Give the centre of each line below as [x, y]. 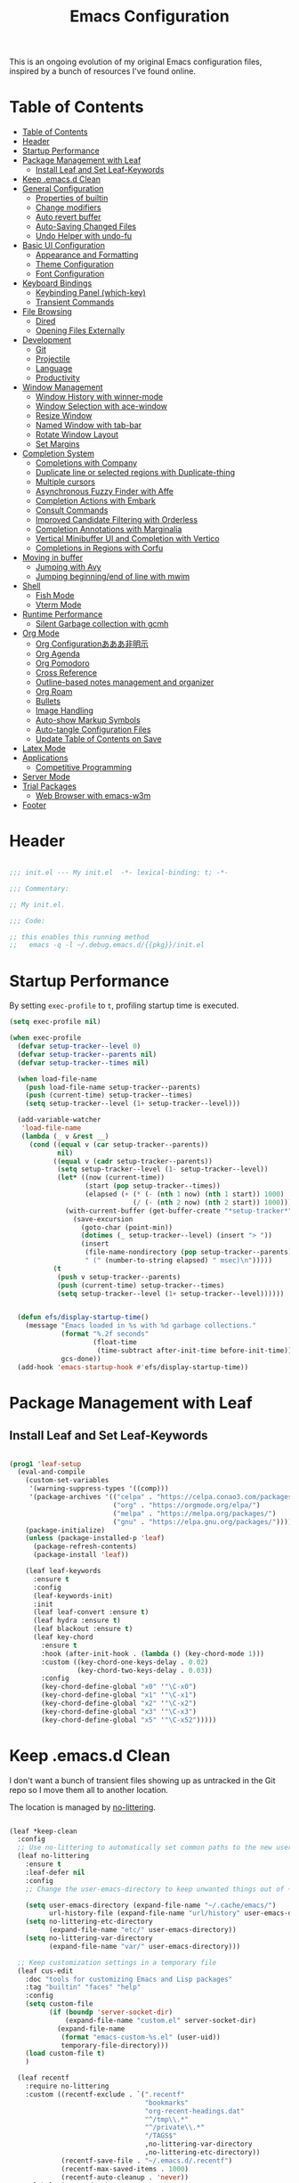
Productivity [57, 378]
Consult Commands [72, 510]
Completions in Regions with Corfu [99, 548]
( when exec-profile [45, 1038]
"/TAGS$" [161, 2136]
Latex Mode [44, 749]
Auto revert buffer [68, 217]
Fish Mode [55, 596]
